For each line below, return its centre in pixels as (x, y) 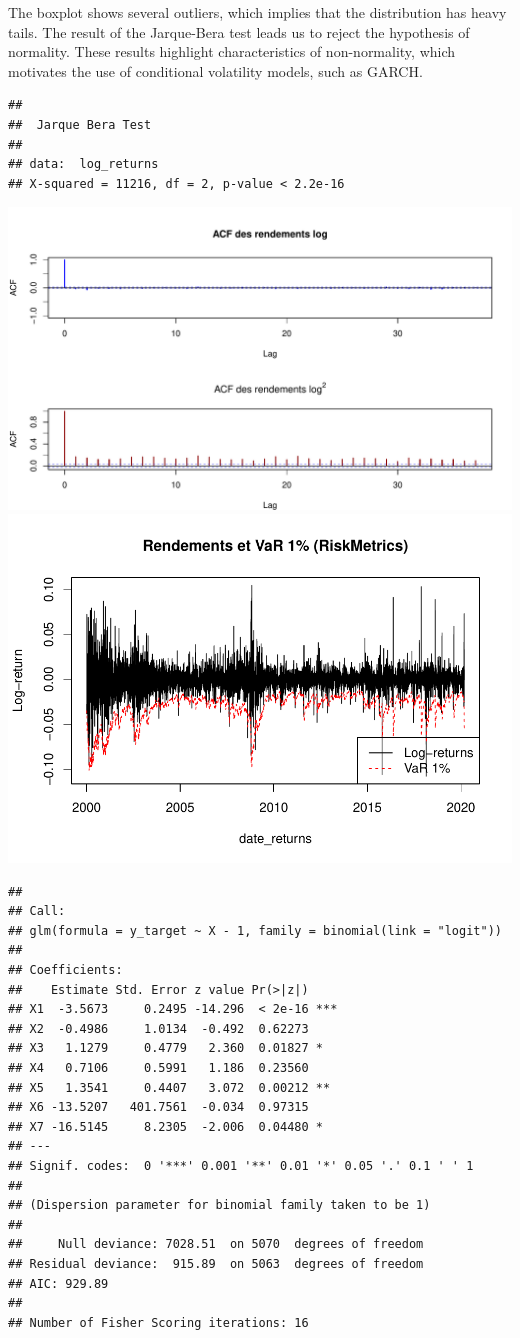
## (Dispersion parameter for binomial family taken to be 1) (219, 1205)
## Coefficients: (65, 970)
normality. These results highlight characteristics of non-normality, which (232, 51)
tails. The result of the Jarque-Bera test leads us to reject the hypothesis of (239, 31)
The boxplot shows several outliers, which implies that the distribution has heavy (257, 12)
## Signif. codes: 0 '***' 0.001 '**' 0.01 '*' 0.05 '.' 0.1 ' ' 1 (241, 1165)
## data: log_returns (83, 164)
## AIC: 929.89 (58, 1283)
